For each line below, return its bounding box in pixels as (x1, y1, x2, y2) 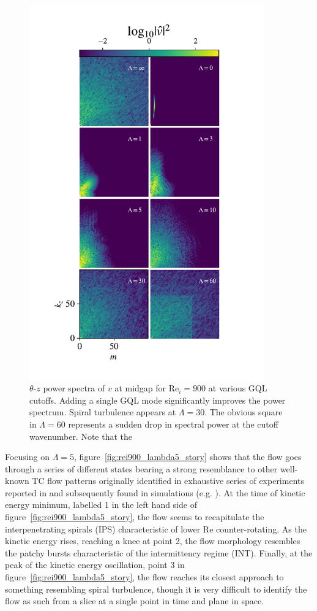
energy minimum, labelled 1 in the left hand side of (5, 498, 197, 511)
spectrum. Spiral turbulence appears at (29, 405, 176, 418)
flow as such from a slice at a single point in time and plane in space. (5, 594, 264, 607)
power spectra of (43, 382, 105, 394)
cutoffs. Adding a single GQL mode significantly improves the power (29, 393, 286, 406)
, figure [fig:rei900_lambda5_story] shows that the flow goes (74, 450, 302, 463)
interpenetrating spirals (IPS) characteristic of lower (5, 522, 201, 535)
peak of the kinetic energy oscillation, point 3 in (5, 558, 185, 571)
